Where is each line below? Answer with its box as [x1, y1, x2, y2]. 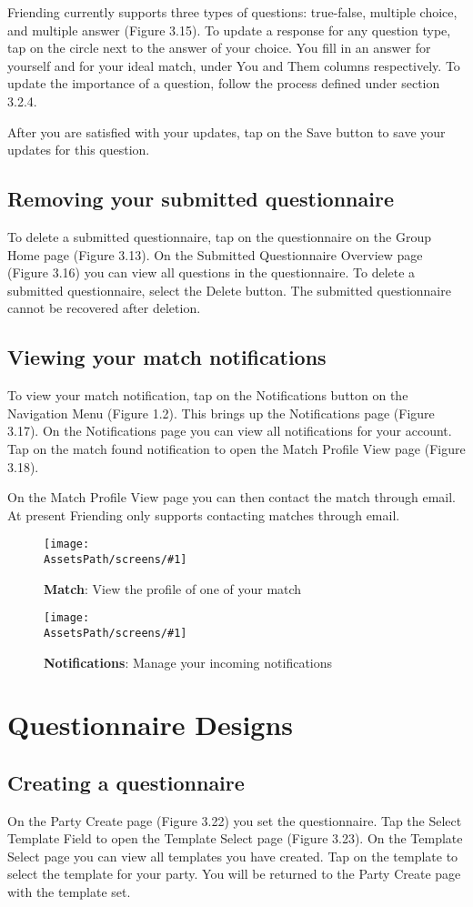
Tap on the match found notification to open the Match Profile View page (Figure [7, 438, 466, 458]
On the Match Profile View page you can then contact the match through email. [7, 488, 456, 507]
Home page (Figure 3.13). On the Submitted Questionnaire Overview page [7, 245, 423, 264]
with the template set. [7, 882, 131, 902]
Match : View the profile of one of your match [44, 579, 302, 598]
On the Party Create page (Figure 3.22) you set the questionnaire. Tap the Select [7, 811, 462, 830]
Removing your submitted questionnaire [7, 185, 394, 213]
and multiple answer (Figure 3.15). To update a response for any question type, [7, 20, 451, 39]
